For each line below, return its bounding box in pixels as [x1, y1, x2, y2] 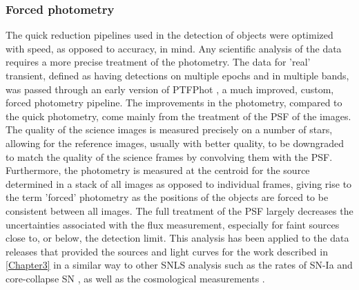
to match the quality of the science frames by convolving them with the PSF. [6, 149, 333, 164]
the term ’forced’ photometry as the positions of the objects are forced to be [6, 190, 329, 204]
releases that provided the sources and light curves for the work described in [6, 244, 328, 258]
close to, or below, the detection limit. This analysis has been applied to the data [6, 231, 349, 245]
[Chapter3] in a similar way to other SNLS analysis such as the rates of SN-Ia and [6, 258, 353, 272]
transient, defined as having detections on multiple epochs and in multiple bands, [6, 68, 349, 82]
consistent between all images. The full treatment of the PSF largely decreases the [6, 203, 353, 217]
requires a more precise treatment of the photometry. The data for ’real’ [6, 55, 311, 69]
